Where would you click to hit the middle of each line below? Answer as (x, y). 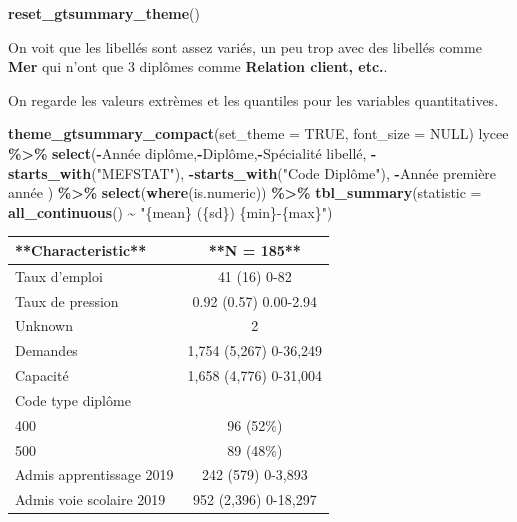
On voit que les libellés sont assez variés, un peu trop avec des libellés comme (245, 46)
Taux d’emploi (59, 275)
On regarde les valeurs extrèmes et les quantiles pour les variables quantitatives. (253, 99)
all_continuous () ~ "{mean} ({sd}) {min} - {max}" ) (170, 211)
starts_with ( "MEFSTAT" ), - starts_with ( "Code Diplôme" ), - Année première (252, 172)
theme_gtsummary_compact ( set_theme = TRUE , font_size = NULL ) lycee (258, 133)
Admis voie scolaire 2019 (90, 499)
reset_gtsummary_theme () (104, 13)
